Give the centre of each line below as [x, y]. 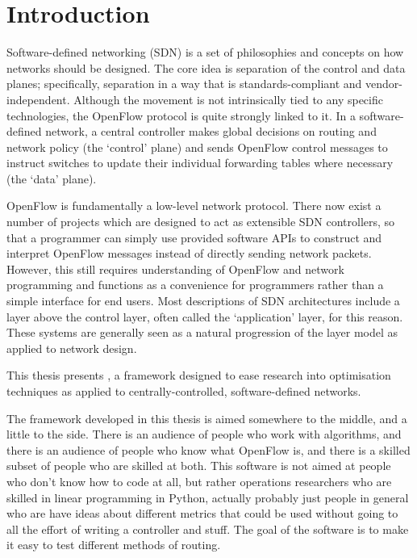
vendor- [384, 84]
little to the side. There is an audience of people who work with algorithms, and [204, 434]
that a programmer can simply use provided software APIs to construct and [194, 237]
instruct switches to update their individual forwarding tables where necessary [200, 163]
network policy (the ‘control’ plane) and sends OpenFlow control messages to [197, 147]
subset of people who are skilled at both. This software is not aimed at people [199, 466]
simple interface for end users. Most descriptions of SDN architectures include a [203, 301]
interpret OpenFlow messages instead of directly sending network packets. [189, 253]
